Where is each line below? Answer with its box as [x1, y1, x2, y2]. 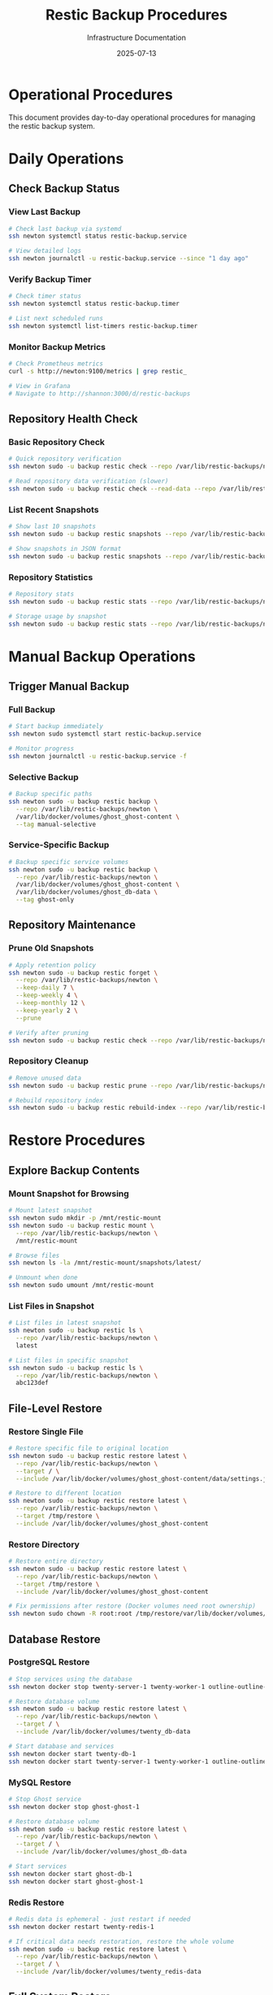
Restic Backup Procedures [45, 6, 227, 24]
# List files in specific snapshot [8, 1356, 129, 1364]
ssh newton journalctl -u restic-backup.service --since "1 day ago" [8, 255, 249, 263]
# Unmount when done [8, 1273, 79, 1282]
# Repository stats [8, 590, 75, 598]
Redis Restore [8, 1897, 65, 1908]
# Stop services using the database [8, 1674, 132, 1683]
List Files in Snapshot [8, 1300, 95, 1312]
